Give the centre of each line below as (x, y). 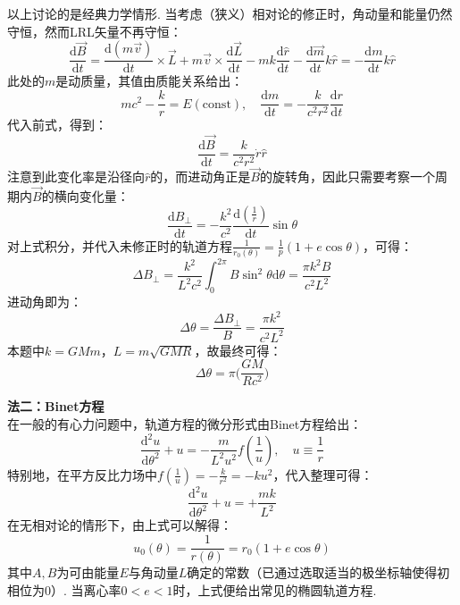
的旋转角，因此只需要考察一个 (347, 176)
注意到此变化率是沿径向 (76, 176)
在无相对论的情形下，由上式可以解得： (120, 525)
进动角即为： (45, 302)
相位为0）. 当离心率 (64, 589)
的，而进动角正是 (201, 176)
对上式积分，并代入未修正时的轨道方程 (120, 245)
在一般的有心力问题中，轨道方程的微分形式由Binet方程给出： (185, 424)
